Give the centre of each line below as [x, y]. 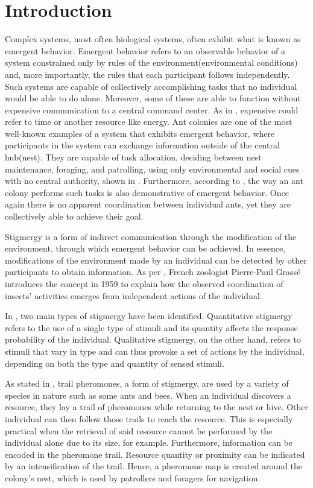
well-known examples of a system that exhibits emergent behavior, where [140, 133]
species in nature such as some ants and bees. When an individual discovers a [148, 395]
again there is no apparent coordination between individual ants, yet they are [148, 204]
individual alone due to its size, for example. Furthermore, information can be [149, 442]
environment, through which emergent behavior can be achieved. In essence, [145, 248]
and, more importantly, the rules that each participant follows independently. [147, 74]
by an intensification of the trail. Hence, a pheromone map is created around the [154, 466]
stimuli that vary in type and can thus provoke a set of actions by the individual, [155, 351]
